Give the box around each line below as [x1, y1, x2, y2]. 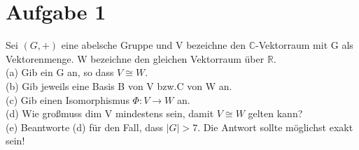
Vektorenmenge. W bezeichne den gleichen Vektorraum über [6, 51, 265, 66]
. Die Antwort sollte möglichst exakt [197, 119, 353, 134]
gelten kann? [248, 106, 303, 121]
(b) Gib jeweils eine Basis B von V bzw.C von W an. [6, 78, 232, 93]
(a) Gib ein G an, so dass [6, 65, 114, 80]
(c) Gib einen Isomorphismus [6, 92, 129, 107]
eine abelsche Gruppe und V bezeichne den [61, 38, 246, 52]
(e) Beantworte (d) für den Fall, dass [6, 119, 164, 134]
